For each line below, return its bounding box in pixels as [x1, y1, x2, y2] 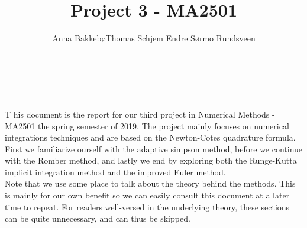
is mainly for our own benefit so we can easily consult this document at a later [5, 189, 290, 201]
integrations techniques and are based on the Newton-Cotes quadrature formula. [5, 131, 296, 144]
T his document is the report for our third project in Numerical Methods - [5, 108, 275, 120]
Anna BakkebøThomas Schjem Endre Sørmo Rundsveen [52, 32, 256, 44]
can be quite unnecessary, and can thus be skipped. [5, 212, 190, 224]
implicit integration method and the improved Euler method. [5, 165, 226, 178]
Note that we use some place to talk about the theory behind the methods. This [5, 177, 296, 190]
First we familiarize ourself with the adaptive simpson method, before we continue [5, 142, 303, 155]
